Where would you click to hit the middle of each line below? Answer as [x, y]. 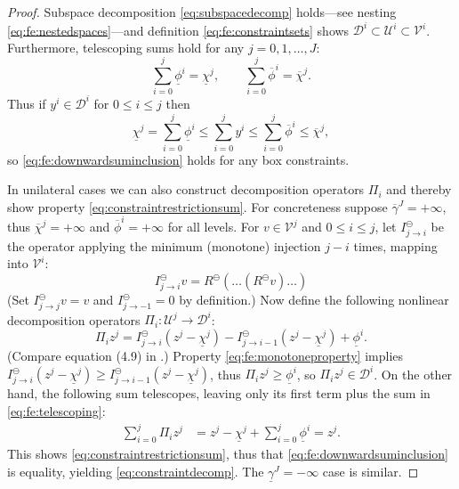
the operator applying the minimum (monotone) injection [164, 245]
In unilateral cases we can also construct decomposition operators [186, 189]
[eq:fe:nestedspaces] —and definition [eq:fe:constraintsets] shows [178, 30]
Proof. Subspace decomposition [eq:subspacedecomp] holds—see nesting [202, 12]
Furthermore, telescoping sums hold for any [126, 47]
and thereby [419, 189]
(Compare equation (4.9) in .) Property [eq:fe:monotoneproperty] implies [205, 356]
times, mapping [395, 245]
